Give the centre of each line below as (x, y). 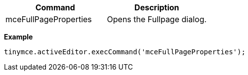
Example (19, 37)
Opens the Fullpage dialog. (157, 19)
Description (157, 7)
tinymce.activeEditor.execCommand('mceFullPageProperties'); (125, 52)
